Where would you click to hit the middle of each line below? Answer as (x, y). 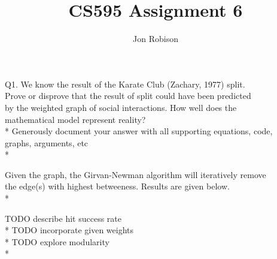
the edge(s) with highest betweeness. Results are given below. (117, 186)
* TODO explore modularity (57, 241)
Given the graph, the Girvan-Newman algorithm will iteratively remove (136, 174)
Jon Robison (156, 39)
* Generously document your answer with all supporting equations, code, (139, 131)
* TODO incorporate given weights (69, 230)
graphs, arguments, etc (47, 142)
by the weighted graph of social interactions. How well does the (121, 107)
